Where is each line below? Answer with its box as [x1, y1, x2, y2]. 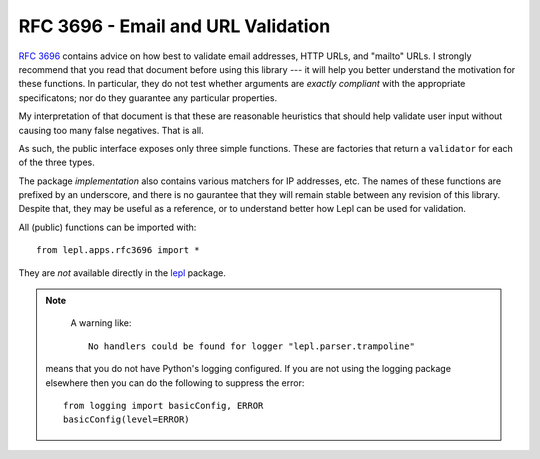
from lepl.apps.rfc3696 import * [36, 245, 200, 256]
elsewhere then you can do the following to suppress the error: [45, 376, 305, 389]
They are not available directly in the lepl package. [18, 266, 227, 279]
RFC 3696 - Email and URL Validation [18, 15, 331, 37]
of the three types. [18, 156, 95, 169]
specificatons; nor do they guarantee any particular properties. [18, 91, 278, 104]
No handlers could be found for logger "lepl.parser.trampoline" [88, 340, 415, 352]
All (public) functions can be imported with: [18, 221, 197, 233]
